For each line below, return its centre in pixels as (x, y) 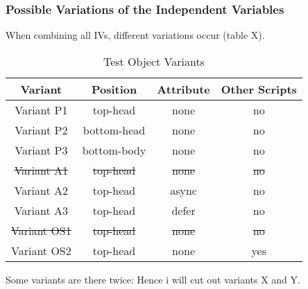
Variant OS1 (41, 230)
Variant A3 (41, 210)
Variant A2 (41, 190)
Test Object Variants (154, 61)
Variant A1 (41, 170)
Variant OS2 (41, 250)
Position (114, 89)
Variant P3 (41, 150)
